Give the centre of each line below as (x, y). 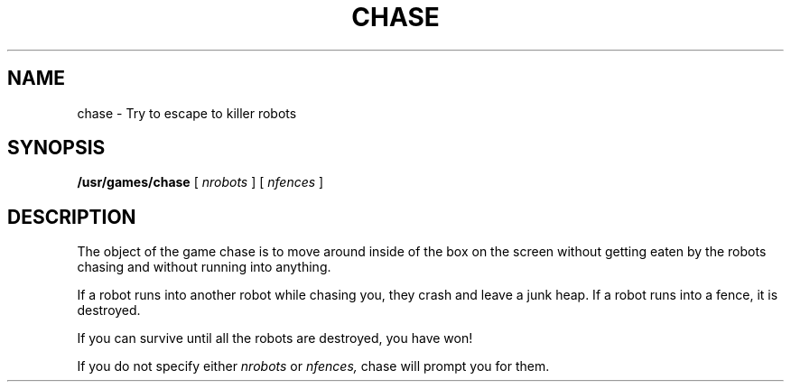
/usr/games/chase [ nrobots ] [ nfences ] (200, 182)
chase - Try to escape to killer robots (187, 113)
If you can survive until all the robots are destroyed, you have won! (275, 338)
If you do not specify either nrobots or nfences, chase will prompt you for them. (313, 366)
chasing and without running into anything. (204, 267)
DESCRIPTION (72, 217)
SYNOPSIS (56, 148)
